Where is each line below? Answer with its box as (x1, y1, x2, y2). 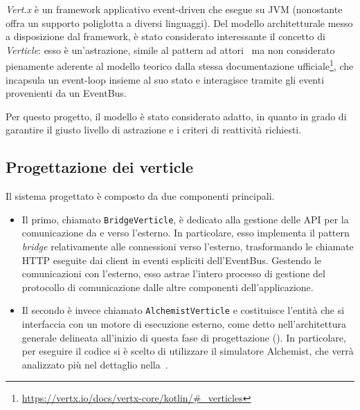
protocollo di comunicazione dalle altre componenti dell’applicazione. (21, 279, 314, 294)
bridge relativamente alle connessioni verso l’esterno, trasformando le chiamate (21, 239, 354, 254)
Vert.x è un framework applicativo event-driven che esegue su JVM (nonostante (6, 2, 343, 16)
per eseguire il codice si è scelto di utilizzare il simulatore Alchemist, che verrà (21, 344, 354, 358)
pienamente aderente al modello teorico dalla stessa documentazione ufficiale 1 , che (6, 57, 354, 73)
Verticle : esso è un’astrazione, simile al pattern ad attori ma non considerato (6, 42, 335, 57)
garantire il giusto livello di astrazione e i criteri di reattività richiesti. (6, 122, 302, 137)
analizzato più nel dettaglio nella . (21, 357, 168, 371)
